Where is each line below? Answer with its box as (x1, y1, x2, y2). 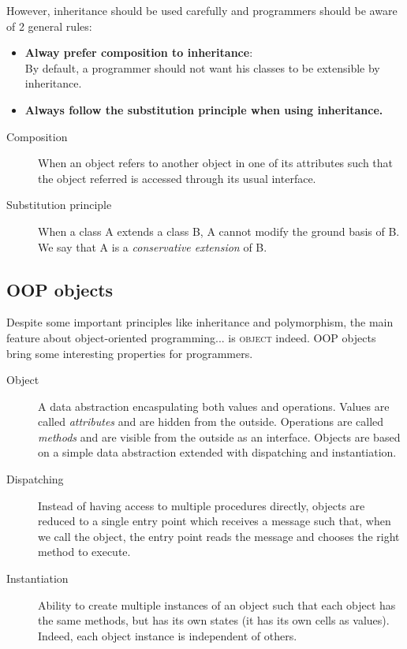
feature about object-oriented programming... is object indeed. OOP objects (6, 329, 376, 345)
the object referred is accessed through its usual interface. (38, 170, 316, 186)
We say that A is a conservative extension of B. (38, 238, 267, 255)
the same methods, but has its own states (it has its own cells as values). (38, 612, 390, 628)
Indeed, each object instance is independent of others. (38, 627, 297, 643)
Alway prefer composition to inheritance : (24, 44, 253, 61)
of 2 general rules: (6, 17, 92, 34)
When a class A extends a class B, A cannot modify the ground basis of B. (38, 222, 400, 239)
